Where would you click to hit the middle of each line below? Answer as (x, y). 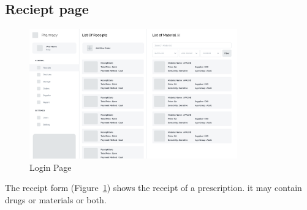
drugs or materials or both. (56, 199)
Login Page (51, 167)
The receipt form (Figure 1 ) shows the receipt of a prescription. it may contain (153, 188)
